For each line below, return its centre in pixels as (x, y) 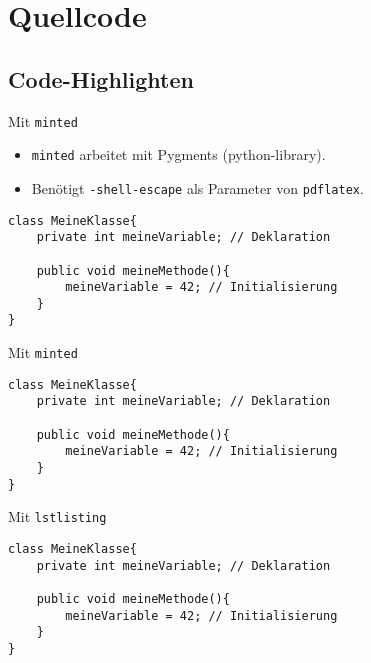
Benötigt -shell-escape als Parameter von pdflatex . (197, 187)
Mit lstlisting (57, 516)
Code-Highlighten (101, 78)
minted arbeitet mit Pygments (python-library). (178, 154)
